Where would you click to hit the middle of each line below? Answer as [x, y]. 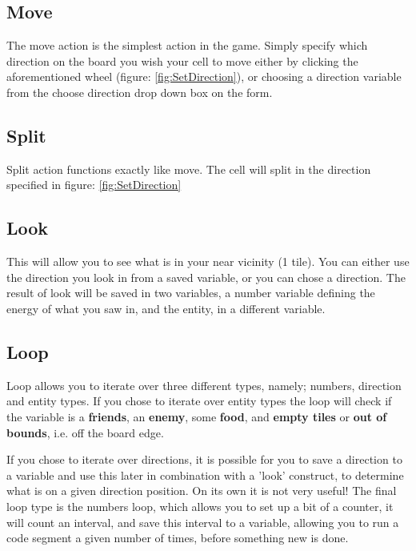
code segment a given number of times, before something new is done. [178, 538]
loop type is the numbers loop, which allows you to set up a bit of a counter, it [200, 506]
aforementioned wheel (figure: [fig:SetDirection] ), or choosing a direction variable [204, 76]
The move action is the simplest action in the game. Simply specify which [187, 45]
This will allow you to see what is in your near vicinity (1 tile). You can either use [208, 261]
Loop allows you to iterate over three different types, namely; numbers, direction [204, 385]
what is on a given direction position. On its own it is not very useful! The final [202, 491]
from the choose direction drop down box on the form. [140, 92]
